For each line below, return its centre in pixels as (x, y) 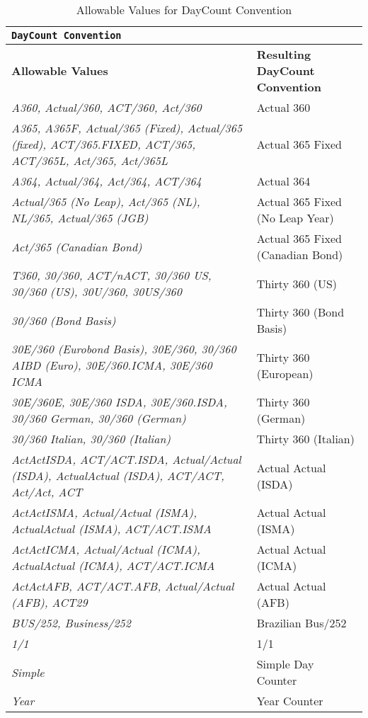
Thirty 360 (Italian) (305, 439)
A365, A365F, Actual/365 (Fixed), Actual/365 (127, 128)
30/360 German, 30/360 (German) (99, 418)
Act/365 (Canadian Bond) (77, 246)
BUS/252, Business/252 (71, 623)
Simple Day (285, 664)
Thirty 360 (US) (297, 283)
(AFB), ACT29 (50, 602)
